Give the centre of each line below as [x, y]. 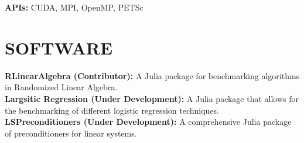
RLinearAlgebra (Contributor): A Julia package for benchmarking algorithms [152, 75]
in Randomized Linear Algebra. [61, 87]
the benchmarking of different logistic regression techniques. [112, 110]
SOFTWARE [59, 47]
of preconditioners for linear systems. [71, 133]
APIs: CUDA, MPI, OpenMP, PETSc [74, 7]
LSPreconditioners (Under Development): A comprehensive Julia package [148, 122]
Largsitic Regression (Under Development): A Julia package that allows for [152, 98]
